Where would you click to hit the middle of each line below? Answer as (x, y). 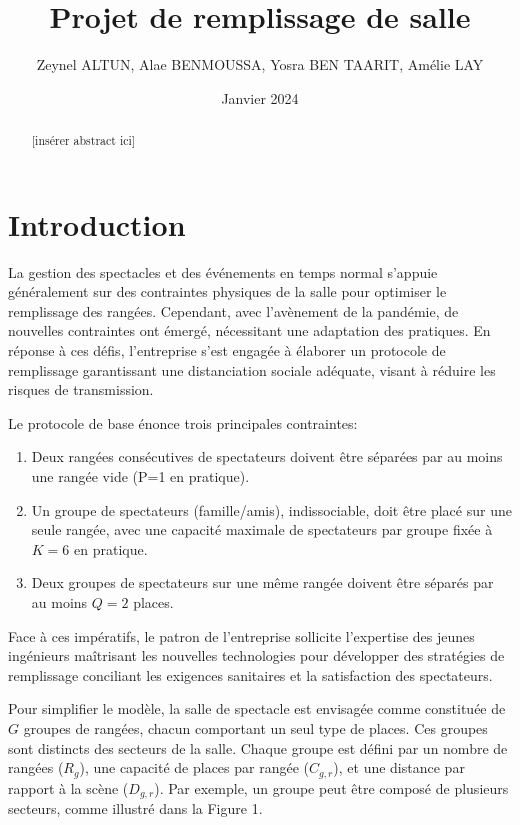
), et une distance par (399, 767)
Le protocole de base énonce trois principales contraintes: (183, 422)
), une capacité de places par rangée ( (194, 767)
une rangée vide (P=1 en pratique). (140, 476)
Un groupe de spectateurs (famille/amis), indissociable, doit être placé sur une (271, 509)
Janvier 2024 (260, 97)
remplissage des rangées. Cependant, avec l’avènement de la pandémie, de (233, 310)
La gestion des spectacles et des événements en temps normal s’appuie (223, 271)
